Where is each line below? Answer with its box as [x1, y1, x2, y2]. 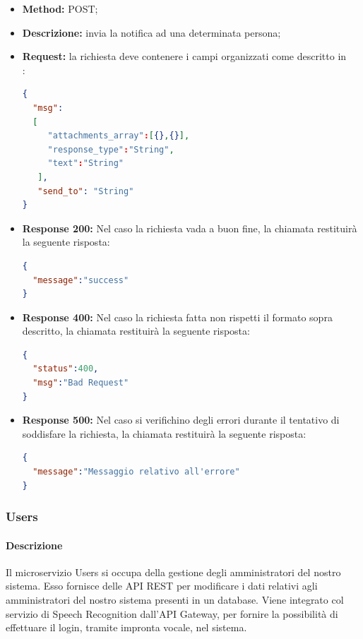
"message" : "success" [32, 275, 129, 285]
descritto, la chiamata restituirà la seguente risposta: [22, 323, 250, 338]
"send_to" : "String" [37, 186, 134, 196]
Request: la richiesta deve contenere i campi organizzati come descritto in [22, 49, 347, 64]
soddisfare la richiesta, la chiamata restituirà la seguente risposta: [22, 426, 307, 441]
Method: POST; [22, 1, 98, 16]
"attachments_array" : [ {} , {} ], [47, 131, 190, 141]
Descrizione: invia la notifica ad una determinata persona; [22, 25, 281, 40]
